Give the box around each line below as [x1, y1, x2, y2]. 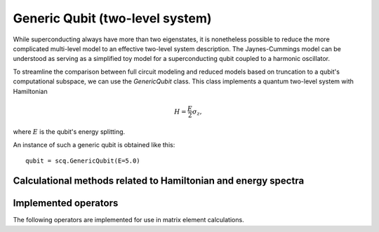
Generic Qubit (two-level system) [13, 11, 212, 26]
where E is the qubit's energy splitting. [13, 128, 126, 136]
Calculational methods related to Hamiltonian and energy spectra [13, 175, 305, 187]
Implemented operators [13, 197, 119, 210]
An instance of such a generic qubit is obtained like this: [13, 140, 175, 149]
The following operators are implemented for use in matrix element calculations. [13, 216, 245, 224]
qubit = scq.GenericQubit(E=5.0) [25, 157, 140, 165]
